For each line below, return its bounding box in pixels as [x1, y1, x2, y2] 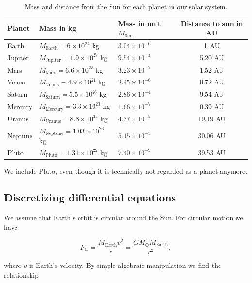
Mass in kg [39, 23, 77, 33]
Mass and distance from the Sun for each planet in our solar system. [24, 1, 228, 11]
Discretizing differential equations [4, 190, 176, 205]
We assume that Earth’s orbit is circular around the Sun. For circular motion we [4, 212, 243, 222]
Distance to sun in [180, 18, 243, 28]
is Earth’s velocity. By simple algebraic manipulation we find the [29, 260, 221, 270]
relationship [4, 269, 39, 280]
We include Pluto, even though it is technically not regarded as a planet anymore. [4, 166, 248, 176]
